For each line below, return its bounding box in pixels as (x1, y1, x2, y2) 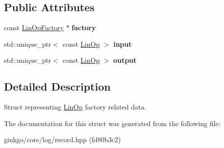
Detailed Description (4, 79, 111, 94)
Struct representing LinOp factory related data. (4, 102, 147, 112)
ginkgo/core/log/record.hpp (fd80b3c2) (4, 134, 121, 145)
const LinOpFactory (4, 22, 64, 33)
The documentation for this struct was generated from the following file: (4, 118, 221, 128)
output (113, 55, 137, 65)
